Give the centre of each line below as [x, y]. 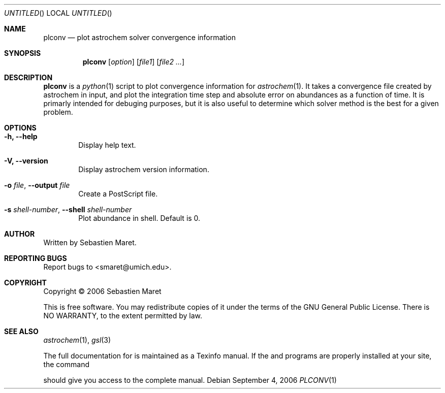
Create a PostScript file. [118, 194]
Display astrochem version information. [144, 169]
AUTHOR [20, 234]
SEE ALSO [21, 331]
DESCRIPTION [28, 77]
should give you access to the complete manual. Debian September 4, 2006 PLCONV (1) [190, 380]
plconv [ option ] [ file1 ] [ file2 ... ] [134, 62]
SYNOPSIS [23, 53]
